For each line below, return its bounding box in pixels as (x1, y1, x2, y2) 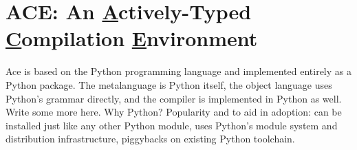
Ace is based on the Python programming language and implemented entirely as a (6, 64, 351, 78)
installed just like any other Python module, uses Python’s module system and (6, 118, 338, 132)
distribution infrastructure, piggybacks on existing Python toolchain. (6, 131, 295, 146)
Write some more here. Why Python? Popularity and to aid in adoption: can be (6, 105, 342, 119)
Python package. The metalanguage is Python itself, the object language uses (6, 77, 332, 92)
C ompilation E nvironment (6, 24, 258, 52)
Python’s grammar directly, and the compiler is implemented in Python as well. (6, 91, 342, 105)
